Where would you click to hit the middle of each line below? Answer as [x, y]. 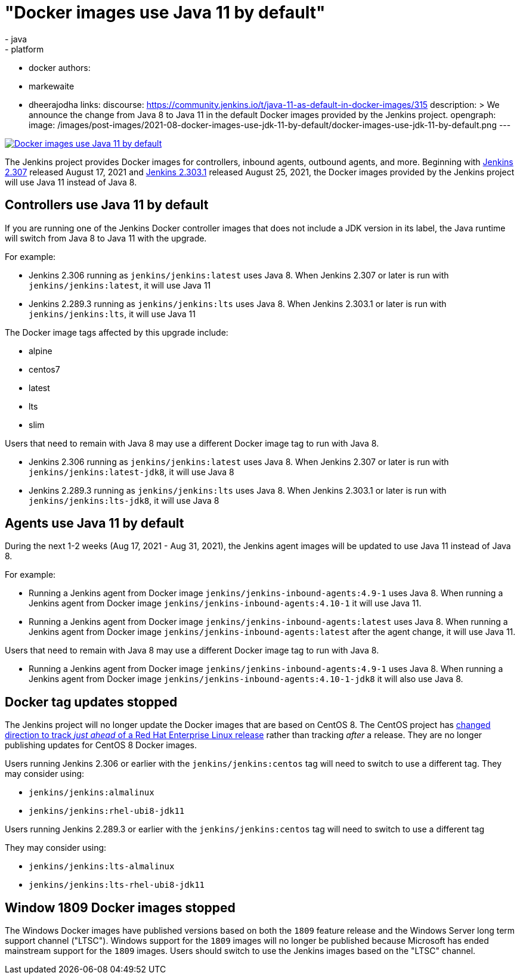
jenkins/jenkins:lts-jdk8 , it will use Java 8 [124, 500]
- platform [24, 49]
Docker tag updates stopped [91, 702]
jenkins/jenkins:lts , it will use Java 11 [112, 314]
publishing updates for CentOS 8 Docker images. [101, 745]
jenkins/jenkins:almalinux [92, 793]
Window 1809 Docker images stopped [120, 907]
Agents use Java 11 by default [95, 523]
